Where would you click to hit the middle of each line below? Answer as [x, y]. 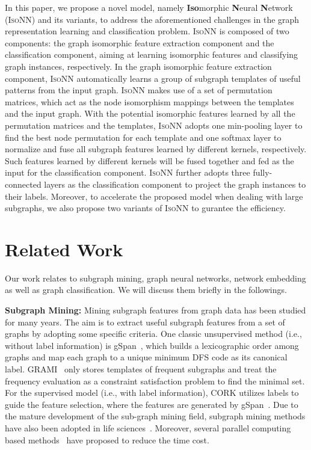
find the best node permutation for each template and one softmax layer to [143, 137]
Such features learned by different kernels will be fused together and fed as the [149, 160]
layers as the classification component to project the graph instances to [175, 184]
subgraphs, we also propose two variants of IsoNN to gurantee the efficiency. [145, 208]
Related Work [64, 249]
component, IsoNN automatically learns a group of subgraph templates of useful [153, 78]
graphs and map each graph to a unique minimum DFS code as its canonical [146, 357]
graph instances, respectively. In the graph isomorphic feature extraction [138, 66]
